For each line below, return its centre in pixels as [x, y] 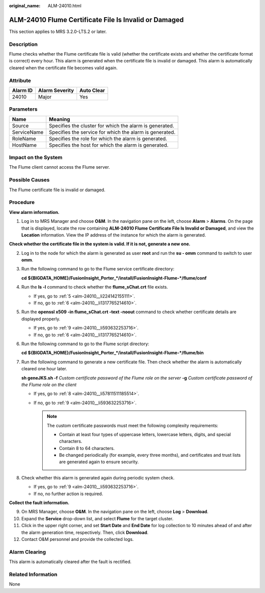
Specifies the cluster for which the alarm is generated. [111, 125]
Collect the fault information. [39, 503]
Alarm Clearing [27, 552]
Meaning [60, 119]
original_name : [25, 6]
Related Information [33, 574]
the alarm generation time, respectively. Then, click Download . [85, 532]
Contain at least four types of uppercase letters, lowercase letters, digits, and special [145, 434]
